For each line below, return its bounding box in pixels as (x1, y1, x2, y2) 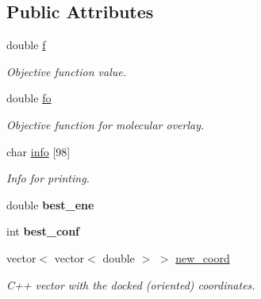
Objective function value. (6, 63, 127, 79)
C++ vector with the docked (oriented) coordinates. (6, 276, 255, 293)
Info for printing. (6, 170, 90, 186)
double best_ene (6, 196, 94, 213)
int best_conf (6, 223, 80, 240)
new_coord (175, 249, 230, 266)
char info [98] (6, 143, 71, 159)
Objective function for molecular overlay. (6, 116, 205, 132)
